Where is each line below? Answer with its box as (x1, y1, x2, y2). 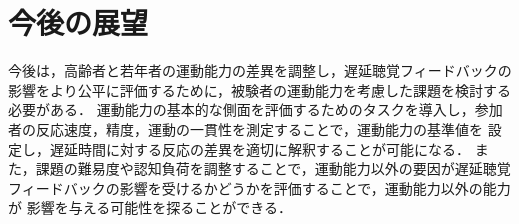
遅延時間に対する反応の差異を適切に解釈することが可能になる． (49, 138, 470, 159)
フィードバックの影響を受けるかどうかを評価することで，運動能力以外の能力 (8, 177, 511, 198)
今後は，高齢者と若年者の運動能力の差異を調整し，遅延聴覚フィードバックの (8, 60, 512, 81)
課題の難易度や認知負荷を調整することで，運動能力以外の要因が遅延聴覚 (35, 158, 511, 179)
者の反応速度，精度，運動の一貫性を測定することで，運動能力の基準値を (8, 118, 484, 139)
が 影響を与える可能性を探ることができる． (8, 197, 292, 218)
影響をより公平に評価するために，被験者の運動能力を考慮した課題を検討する (8, 79, 512, 100)
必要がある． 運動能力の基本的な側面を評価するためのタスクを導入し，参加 (8, 99, 503, 120)
